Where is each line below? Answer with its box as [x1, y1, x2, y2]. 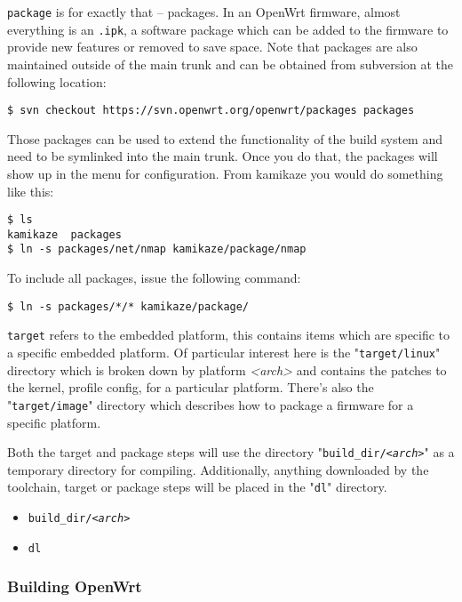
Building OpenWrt [7, 575, 142, 598]
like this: [7, 181, 54, 200]
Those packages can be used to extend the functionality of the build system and [7, 129, 442, 148]
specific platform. [7, 413, 101, 431]
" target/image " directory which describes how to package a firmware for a [7, 395, 414, 413]
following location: [7, 72, 107, 91]
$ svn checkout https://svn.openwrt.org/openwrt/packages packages [7, 104, 415, 117]
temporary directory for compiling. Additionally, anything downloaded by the [7, 460, 429, 478]
